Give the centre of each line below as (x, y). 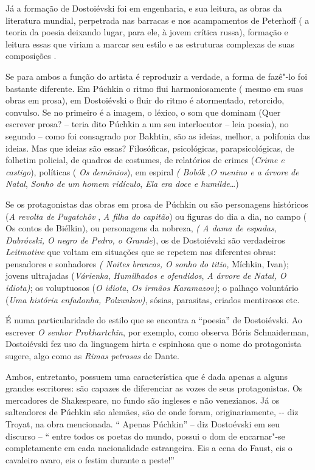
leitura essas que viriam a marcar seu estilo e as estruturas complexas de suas (150, 44)
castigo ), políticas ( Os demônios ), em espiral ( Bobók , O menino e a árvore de (152, 171)
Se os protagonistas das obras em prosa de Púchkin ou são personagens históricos (157, 204)
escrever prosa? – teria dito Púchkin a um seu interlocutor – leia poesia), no (147, 124)
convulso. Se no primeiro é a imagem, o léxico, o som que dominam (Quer (143, 112)
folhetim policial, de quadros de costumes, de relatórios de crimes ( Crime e (145, 160)
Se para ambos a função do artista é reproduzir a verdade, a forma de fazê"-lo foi (157, 76)
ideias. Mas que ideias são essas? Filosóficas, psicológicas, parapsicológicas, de (150, 148)
